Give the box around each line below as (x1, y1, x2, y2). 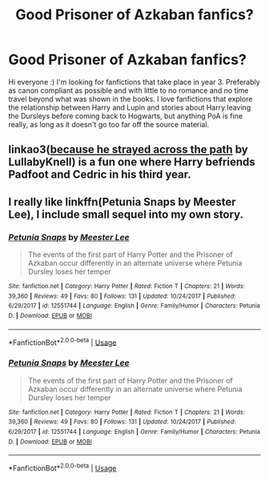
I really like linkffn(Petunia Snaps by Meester (8, 194, 236, 209)
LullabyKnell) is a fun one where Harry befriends (8, 155, 255, 169)
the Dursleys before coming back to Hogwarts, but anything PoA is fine (8, 110, 243, 121)
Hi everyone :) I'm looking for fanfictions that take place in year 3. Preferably (8, 77, 260, 86)
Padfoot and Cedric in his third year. (8, 168, 191, 182)
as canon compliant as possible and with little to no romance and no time (8, 86, 249, 95)
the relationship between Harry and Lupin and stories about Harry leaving (8, 102, 251, 112)
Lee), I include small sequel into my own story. (8, 207, 244, 221)
